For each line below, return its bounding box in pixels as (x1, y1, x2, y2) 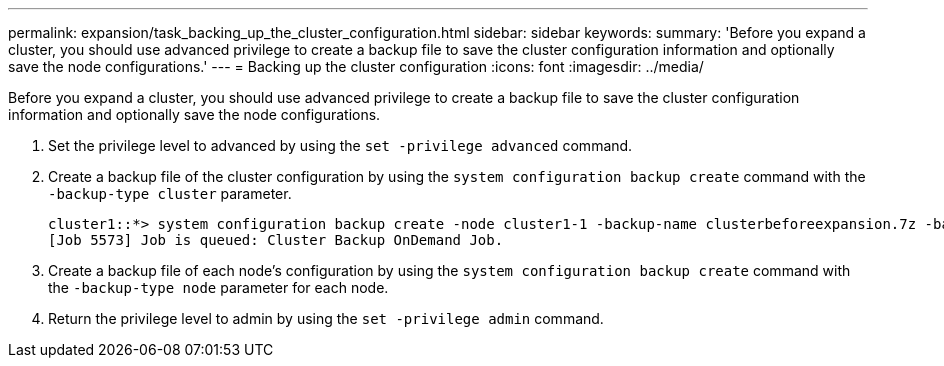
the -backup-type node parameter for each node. (48, 279, 389, 296)
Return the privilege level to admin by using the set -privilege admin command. (48, 310, 604, 327)
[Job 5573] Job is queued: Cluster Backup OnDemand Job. (48, 232, 504, 248)
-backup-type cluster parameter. (48, 185, 292, 202)
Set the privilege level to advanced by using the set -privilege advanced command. (48, 137, 633, 154)
